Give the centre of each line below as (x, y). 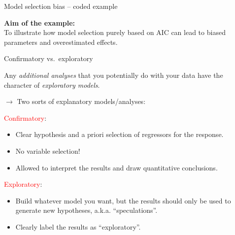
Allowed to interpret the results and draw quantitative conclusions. (117, 167)
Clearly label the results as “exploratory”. (78, 226)
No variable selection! (48, 151)
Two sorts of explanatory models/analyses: (81, 101)
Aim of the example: (40, 22)
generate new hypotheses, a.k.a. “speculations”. (86, 210)
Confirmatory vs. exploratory (49, 58)
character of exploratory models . (52, 84)
